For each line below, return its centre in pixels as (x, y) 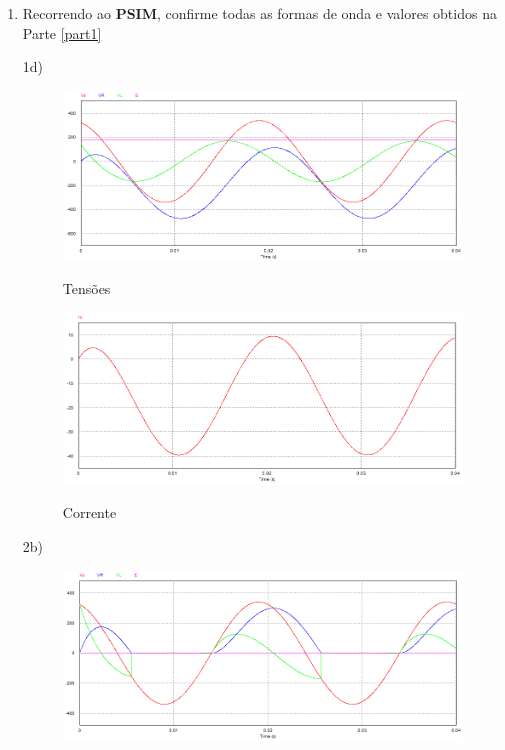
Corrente (89, 512)
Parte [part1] (62, 32)
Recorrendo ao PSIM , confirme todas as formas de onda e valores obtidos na (259, 13)
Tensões (86, 288)
